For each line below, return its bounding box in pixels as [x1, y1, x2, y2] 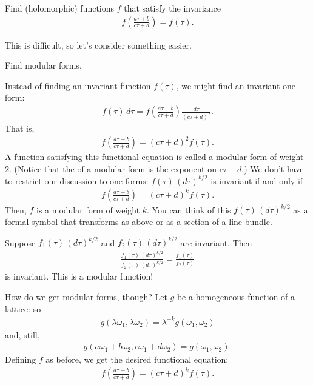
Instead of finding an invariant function [5, 79, 151, 92]
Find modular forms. [5, 59, 82, 72]
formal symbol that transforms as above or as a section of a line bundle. [5, 215, 272, 227]
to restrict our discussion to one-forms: [5, 174, 149, 187]
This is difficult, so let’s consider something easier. [5, 38, 192, 51]
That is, [5, 121, 35, 134]
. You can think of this [147, 203, 231, 216]
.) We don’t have [241, 162, 304, 175]
